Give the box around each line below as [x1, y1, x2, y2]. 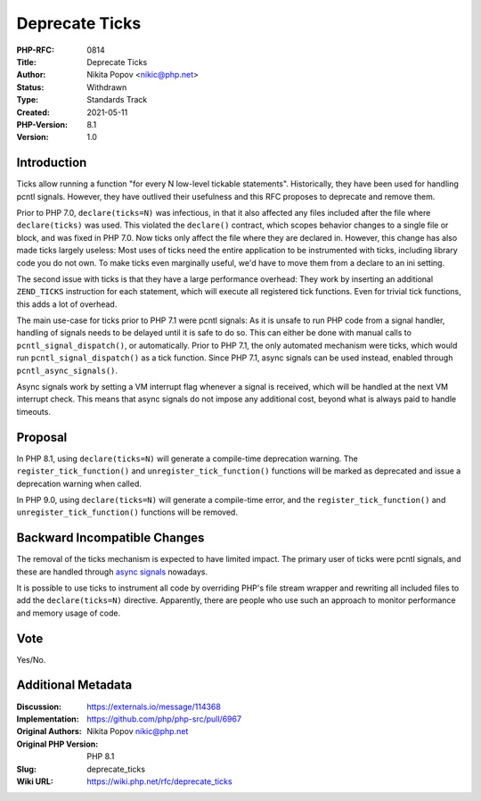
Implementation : [16, 714, 79, 724]
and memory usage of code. [16, 607, 120, 618]
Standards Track [86, 95, 148, 105]
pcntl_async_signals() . [16, 365, 118, 376]
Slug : [16, 764, 37, 774]
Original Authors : [16, 726, 82, 737]
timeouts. [16, 406, 51, 417]
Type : [16, 95, 39, 105]
